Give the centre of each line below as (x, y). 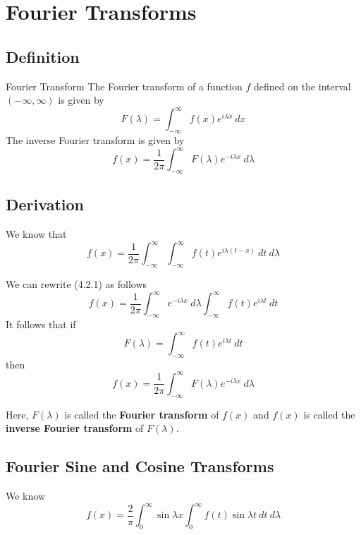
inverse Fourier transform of (75, 428)
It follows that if (41, 324)
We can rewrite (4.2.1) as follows (77, 284)
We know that (36, 234)
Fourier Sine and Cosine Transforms (140, 466)
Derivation (45, 204)
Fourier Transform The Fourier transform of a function (124, 86)
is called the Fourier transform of (142, 414)
